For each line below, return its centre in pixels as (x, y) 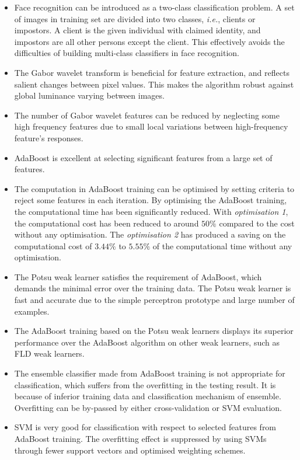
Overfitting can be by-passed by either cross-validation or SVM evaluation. (148, 407)
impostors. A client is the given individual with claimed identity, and (137, 30)
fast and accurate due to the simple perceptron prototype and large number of (154, 300)
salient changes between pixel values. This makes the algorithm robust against (154, 84)
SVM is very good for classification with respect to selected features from (145, 427)
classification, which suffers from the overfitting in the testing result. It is (145, 384)
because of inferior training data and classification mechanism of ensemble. (148, 396)
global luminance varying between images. (89, 95)
